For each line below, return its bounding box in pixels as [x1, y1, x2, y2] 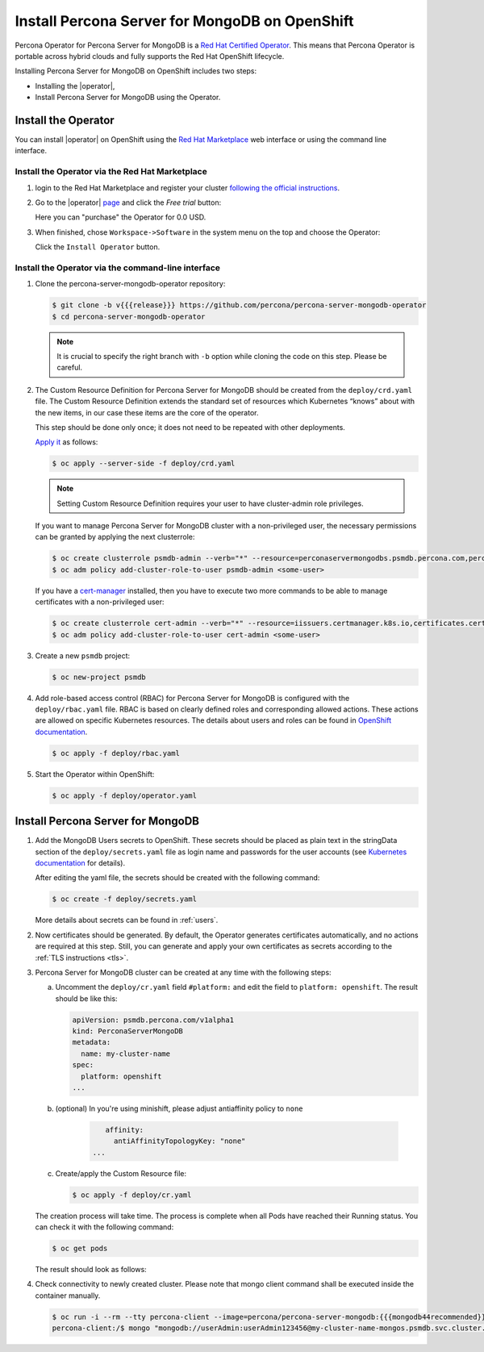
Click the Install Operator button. [35, 242, 161, 252]
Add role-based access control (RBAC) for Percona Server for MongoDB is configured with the [35, 693, 350, 703]
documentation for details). [35, 858, 125, 867]
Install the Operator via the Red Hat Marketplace [15, 166, 207, 177]
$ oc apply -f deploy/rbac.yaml [52, 749, 181, 757]
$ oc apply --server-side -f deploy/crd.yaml [52, 459, 236, 468]
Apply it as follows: [35, 437, 98, 447]
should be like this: [55, 993, 118, 1004]
